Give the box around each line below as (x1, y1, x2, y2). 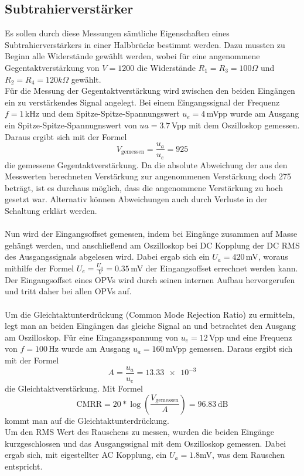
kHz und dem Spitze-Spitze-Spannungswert (25, 107, 180, 120)
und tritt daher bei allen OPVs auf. (5, 285, 132, 297)
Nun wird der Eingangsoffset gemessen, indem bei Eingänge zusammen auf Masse (5, 227, 298, 240)
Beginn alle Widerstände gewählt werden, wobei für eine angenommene (5, 50, 260, 62)
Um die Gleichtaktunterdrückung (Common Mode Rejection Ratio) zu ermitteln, (5, 308, 295, 320)
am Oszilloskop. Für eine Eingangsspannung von (5, 331, 179, 343)
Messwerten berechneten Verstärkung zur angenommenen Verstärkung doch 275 (5, 170, 292, 182)
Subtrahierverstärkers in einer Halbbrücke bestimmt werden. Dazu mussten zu (5, 38, 285, 50)
